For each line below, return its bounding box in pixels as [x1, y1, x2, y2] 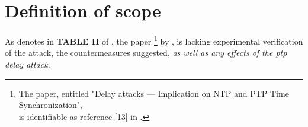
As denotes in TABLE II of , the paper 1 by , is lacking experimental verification [5, 33, 303, 47]
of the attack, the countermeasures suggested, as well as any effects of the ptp [5, 46, 287, 59]
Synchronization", [18, 99, 82, 111]
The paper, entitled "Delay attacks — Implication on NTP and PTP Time [18, 87, 289, 99]
